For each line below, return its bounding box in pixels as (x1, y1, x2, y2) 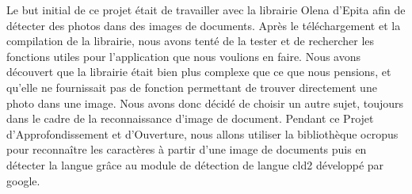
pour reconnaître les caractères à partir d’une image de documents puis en (6, 141, 367, 158)
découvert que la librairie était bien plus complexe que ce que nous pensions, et (6, 63, 391, 80)
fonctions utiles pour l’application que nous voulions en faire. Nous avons (6, 48, 361, 64)
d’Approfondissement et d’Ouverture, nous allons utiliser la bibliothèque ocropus (6, 125, 399, 142)
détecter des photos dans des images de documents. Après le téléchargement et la (6, 17, 401, 33)
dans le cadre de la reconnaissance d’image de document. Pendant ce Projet (6, 110, 374, 127)
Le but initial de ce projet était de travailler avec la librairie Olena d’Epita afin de (6, 2, 406, 17)
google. (6, 172, 40, 188)
